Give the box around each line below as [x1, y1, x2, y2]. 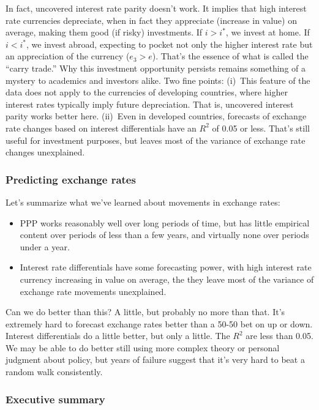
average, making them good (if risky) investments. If [6, 26, 203, 39]
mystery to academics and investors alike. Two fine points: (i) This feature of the [6, 73, 310, 86]
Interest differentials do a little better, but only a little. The [6, 329, 230, 342]
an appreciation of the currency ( [6, 50, 130, 62]
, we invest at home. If [225, 26, 310, 39]
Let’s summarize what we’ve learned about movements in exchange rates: [6, 195, 280, 208]
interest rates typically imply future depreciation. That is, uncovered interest [6, 97, 294, 110]
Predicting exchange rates [6, 171, 136, 187]
